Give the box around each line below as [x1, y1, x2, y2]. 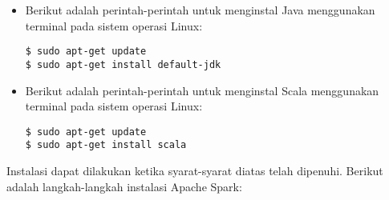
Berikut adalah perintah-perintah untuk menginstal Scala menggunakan [25, 82, 379, 98]
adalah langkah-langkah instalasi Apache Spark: [6, 178, 242, 194]
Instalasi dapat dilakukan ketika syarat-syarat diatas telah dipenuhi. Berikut [6, 162, 383, 178]
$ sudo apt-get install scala [25, 139, 187, 151]
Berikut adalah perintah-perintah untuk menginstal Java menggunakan [25, 2, 375, 18]
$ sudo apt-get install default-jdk [25, 58, 221, 70]
